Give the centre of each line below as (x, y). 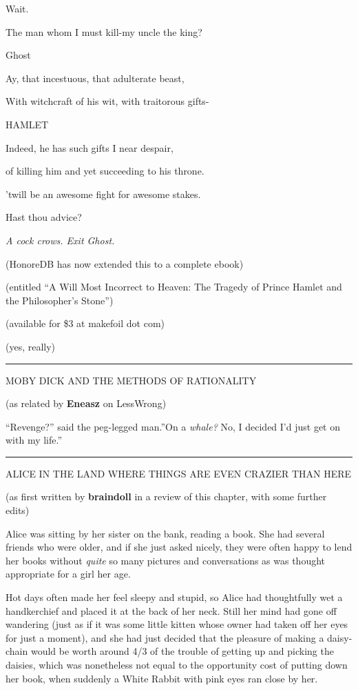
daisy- (340, 637)
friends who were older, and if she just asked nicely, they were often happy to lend (179, 547)
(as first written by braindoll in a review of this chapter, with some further (166, 496)
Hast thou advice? (44, 217)
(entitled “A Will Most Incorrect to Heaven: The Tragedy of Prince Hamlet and (174, 287)
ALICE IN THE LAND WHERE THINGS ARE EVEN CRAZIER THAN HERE (179, 473)
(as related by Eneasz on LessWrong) (86, 403)
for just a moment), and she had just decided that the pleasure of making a (165, 637)
